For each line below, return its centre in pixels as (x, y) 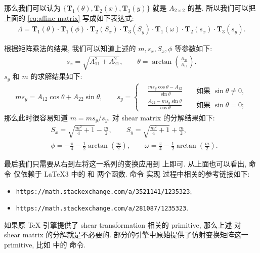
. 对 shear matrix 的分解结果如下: (161, 117)
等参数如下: (193, 48)
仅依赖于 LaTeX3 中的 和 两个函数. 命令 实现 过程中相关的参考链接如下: (132, 173)
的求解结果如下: (56, 76)
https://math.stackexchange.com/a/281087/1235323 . (102, 208)
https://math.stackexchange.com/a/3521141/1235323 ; (104, 191)
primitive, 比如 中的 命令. (45, 245)
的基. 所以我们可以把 (222, 8)
